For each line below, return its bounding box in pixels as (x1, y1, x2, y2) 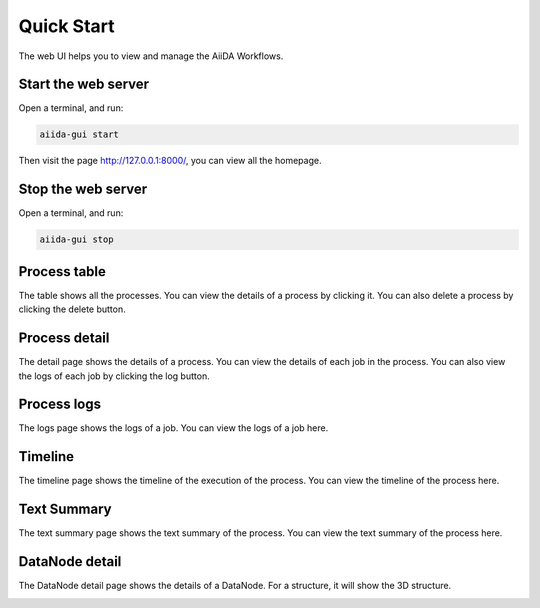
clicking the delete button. (18, 303, 127, 315)
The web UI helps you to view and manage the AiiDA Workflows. (18, 50, 284, 62)
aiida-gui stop (39, 234, 114, 245)
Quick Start (18, 15, 115, 37)
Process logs (18, 396, 102, 413)
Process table (18, 263, 107, 280)
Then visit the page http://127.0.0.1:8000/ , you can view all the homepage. (18, 155, 322, 167)
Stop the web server (18, 181, 148, 198)
